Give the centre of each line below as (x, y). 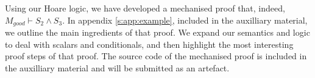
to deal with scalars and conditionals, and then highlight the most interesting (149, 44)
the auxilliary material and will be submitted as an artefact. (117, 67)
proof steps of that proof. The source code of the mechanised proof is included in (156, 56)
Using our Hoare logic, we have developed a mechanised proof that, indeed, (145, 8)
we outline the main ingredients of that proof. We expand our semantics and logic (157, 32)
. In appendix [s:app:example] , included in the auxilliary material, (185, 20)
